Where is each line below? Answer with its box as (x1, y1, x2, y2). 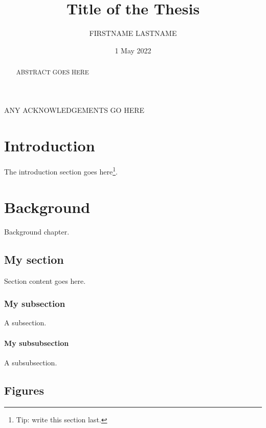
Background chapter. (4, 226, 70, 237)
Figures (4, 382, 44, 398)
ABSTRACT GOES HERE (16, 68, 89, 76)
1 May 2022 (115, 45, 151, 55)
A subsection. (4, 317, 47, 328)
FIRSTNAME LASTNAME (89, 28, 177, 38)
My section (4, 251, 64, 267)
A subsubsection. (4, 357, 57, 367)
